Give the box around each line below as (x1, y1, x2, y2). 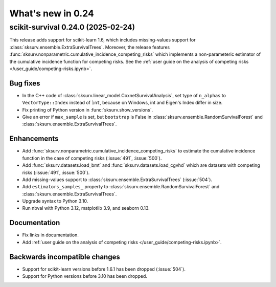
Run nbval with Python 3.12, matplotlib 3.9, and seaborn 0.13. (22, 205, 150, 211)
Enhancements (9, 135, 59, 143)
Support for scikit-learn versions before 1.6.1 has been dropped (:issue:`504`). (22, 266, 186, 272)
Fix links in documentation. (22, 232, 79, 238)
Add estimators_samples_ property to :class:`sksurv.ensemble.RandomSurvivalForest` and (22, 184, 220, 190)
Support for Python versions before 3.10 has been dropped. (22, 273, 148, 279)
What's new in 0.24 (9, 8, 94, 19)
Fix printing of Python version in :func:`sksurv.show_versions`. (22, 106, 153, 113)
